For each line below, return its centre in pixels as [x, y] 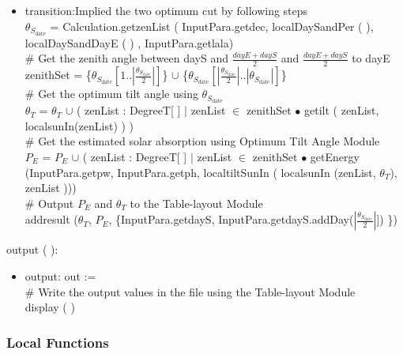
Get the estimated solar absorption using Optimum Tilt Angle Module [209, 141]
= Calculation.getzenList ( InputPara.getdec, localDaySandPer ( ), [212, 26]
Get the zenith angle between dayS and [133, 58]
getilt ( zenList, [342, 110]
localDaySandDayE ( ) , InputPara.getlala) [129, 42]
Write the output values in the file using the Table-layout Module [197, 291]
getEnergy [335, 156]
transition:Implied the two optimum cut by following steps [166, 10]
